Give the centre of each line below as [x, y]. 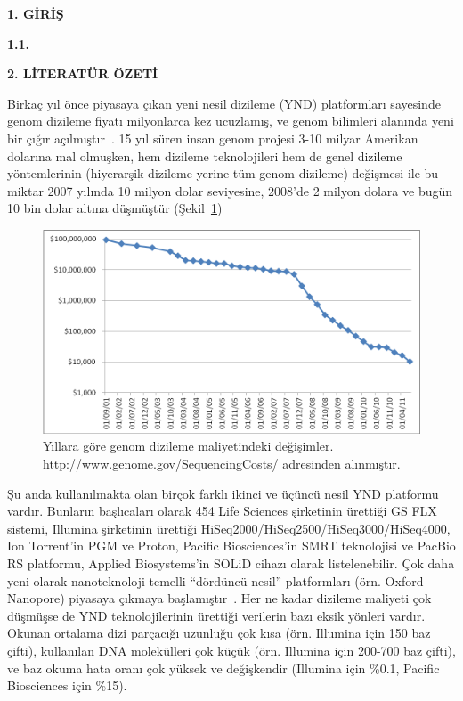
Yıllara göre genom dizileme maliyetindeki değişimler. [188, 446]
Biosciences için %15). [67, 685]
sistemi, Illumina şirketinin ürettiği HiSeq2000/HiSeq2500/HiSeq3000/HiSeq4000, [229, 528]
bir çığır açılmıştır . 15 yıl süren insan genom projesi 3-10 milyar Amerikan [213, 138]
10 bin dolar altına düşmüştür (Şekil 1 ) [115, 208]
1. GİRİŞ [36, 13]
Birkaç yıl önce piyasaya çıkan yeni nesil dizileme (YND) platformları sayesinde [224, 103]
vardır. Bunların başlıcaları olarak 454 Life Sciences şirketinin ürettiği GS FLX [222, 511]
